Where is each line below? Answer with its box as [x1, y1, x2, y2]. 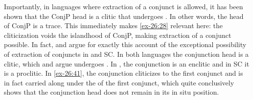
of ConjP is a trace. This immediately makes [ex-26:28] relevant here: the [4, 20, 223, 31]
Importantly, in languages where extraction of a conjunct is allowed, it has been [4, 1, 243, 11]
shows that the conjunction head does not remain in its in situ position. [4, 87, 219, 97]
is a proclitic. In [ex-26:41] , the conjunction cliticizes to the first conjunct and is [4, 68, 243, 78]
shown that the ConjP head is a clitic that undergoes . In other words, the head [4, 11, 244, 21]
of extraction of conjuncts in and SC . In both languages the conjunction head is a [4, 49, 249, 59]
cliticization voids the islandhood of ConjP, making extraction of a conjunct [4, 30, 231, 40]
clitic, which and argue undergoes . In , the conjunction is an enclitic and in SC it [4, 58, 250, 68]
